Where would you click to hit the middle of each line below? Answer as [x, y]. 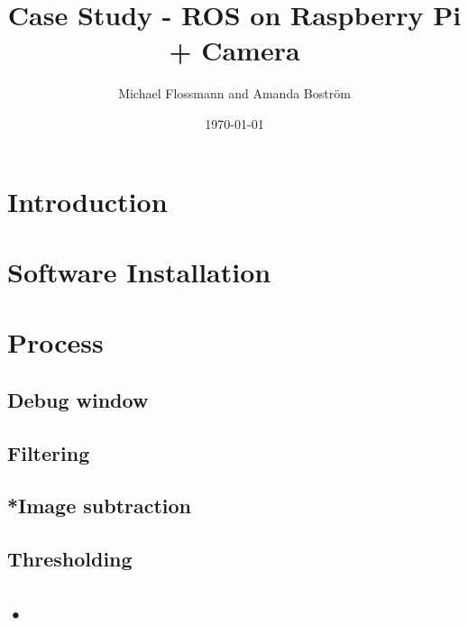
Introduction [87, 201]
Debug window [78, 399]
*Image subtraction [100, 506]
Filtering [49, 452]
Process [55, 342]
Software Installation [139, 271]
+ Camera [234, 50]
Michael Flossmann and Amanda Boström [234, 93]
